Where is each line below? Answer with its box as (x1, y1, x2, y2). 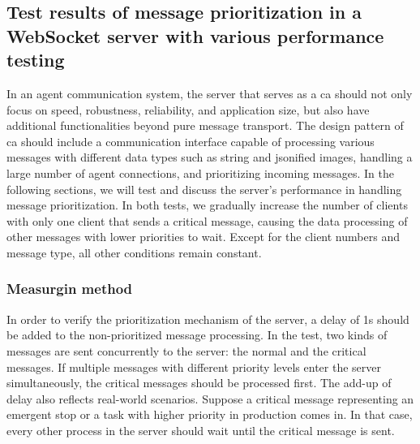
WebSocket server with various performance (6, 23, 384, 48)
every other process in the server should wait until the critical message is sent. (6, 421, 395, 438)
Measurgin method (6, 278, 133, 299)
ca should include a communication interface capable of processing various (6, 132, 375, 149)
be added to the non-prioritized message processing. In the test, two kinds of (6, 326, 388, 343)
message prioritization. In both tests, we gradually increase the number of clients (6, 196, 408, 213)
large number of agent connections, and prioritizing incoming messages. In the (6, 164, 395, 181)
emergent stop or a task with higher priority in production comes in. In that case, (6, 406, 413, 423)
